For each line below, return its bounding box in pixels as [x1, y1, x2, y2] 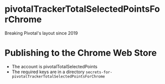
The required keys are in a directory [11, 69, 85, 75]
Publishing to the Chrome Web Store [4, 48, 157, 58]
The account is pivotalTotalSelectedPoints [11, 63, 97, 69]
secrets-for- [85, 70, 113, 75]
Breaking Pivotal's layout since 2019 [4, 30, 78, 36]
